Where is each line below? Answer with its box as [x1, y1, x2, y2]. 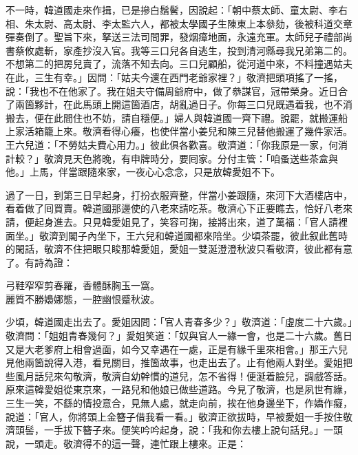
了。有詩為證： [6, 255, 73, 269]
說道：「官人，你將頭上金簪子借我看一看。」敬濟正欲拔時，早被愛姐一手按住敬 [6, 409, 352, 423]
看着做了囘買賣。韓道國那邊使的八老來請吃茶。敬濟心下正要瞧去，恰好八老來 [6, 201, 352, 215]
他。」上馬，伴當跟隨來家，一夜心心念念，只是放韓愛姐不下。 [6, 165, 280, 179]
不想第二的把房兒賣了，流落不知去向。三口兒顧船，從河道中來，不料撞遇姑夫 [6, 56, 352, 71]
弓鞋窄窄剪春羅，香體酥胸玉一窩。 [6, 278, 160, 293]
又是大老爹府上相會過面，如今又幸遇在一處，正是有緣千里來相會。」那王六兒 [6, 341, 348, 356]
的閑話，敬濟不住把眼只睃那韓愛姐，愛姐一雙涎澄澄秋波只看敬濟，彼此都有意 [6, 242, 352, 256]
